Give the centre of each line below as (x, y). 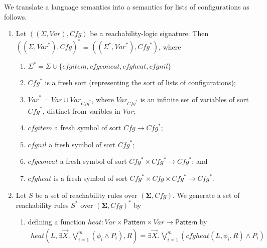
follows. (16, 16)
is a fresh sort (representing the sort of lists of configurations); (140, 82)
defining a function (57, 222)
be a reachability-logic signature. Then (149, 33)
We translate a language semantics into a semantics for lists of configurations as (127, 7)
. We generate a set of (206, 195)
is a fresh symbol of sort (90, 178)
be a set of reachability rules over (86, 195)
